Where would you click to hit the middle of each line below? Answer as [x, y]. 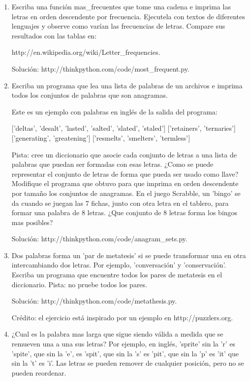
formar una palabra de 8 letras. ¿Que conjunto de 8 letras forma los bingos [125, 212]
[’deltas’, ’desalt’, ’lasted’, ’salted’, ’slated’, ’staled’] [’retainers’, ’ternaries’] [124, 128]
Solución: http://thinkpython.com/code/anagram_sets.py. [99, 239]
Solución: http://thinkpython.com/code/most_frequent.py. [100, 68]
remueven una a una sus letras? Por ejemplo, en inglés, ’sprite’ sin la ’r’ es [124, 344]
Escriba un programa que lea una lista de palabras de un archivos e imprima [127, 85]
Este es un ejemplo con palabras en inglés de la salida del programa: [114, 111]
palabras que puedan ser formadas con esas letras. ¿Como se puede [112, 164]
